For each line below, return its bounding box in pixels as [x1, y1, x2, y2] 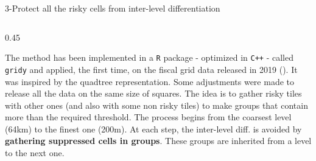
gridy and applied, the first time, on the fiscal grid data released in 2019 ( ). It [5, 63, 298, 75]
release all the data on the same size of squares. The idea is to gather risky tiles [5, 87, 302, 100]
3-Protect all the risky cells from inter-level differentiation [5, 2, 220, 14]
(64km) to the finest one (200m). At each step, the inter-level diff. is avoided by [5, 122, 302, 135]
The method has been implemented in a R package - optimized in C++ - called [5, 51, 293, 64]
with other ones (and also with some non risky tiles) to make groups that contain [5, 98, 308, 111]
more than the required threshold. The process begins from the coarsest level [5, 111, 292, 123]
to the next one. [5, 146, 65, 159]
